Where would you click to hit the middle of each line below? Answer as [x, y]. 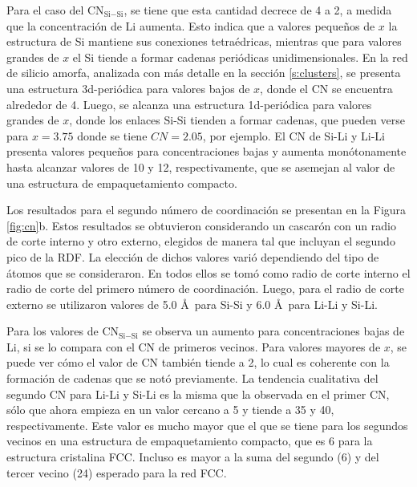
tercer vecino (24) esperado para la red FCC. [117, 472]
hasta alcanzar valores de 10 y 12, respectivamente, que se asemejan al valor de [201, 166]
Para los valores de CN [63, 331]
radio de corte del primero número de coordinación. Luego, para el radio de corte [205, 288]
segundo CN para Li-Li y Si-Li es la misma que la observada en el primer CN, [198, 394]
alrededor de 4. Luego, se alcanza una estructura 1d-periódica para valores [189, 104]
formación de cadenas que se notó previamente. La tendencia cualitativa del [192, 378]
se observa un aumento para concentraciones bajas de [273, 331]
